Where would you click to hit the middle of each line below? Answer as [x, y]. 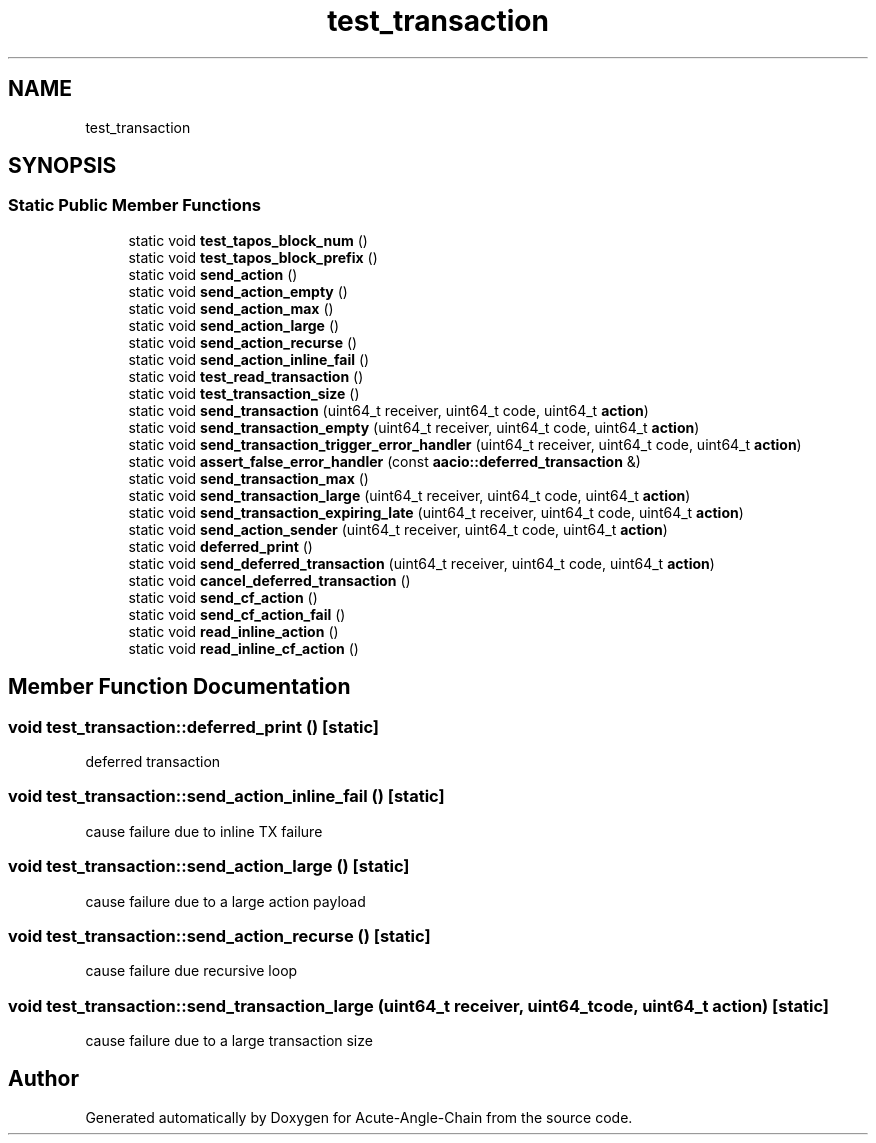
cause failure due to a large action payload [225, 901]
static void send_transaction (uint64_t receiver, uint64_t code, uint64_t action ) [388, 410]
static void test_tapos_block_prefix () [253, 257]
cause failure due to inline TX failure [204, 831]
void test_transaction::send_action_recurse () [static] [219, 935]
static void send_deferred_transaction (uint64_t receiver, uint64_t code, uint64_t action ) [421, 563]
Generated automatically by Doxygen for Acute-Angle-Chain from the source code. [359, 1117]
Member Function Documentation [179, 687]
